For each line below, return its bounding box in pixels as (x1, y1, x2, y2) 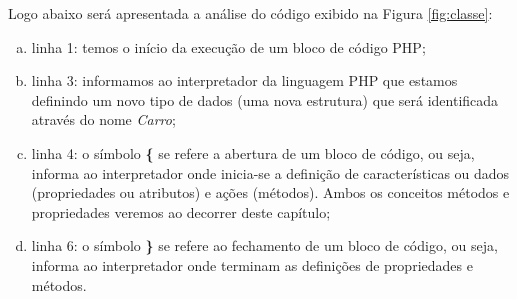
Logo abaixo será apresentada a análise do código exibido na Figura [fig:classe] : (8, 3, 493, 23)
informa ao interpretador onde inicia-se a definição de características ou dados (31, 162, 510, 183)
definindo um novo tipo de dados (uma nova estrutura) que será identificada (31, 89, 499, 110)
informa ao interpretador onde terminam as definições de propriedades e (31, 254, 473, 275)
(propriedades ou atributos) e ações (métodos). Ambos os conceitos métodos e (31, 182, 510, 203)
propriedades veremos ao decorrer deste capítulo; (31, 201, 331, 222)
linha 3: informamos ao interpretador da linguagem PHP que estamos (31, 70, 458, 91)
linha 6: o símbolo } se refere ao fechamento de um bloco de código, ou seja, (31, 235, 498, 256)
